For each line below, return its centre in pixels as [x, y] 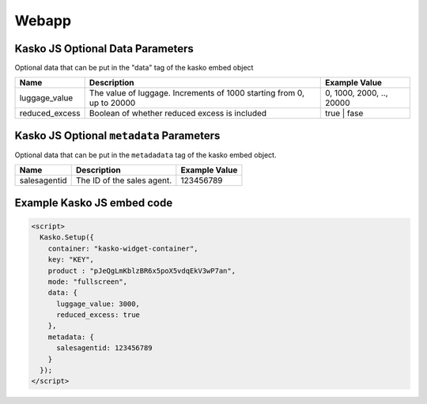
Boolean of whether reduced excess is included [178, 113]
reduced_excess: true [98, 315]
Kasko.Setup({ [67, 238]
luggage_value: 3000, [98, 304]
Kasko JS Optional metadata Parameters [117, 136]
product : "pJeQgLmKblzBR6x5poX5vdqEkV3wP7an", [142, 270]
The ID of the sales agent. [124, 180]
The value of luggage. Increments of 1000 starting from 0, [196, 93]
